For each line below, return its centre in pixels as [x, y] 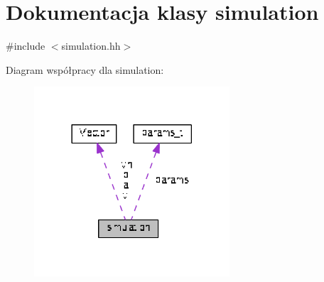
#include [26, 46]
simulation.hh [91, 46]
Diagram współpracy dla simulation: [85, 69]
